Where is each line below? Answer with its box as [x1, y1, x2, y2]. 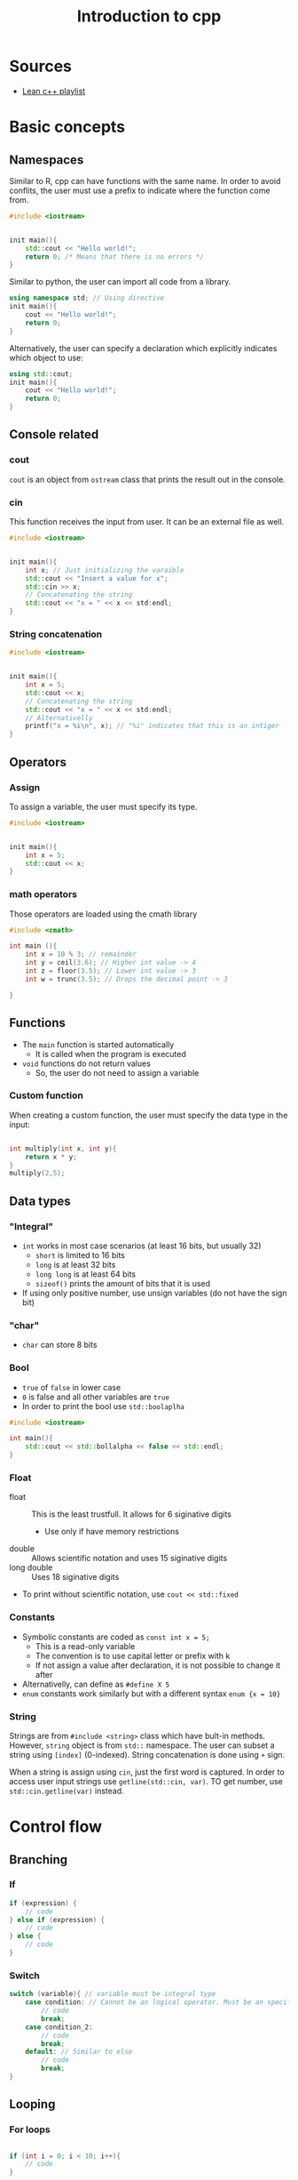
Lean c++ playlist [21, 85, 86, 96]
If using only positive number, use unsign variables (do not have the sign [21, 1287, 287, 1298]
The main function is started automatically [21, 1038, 175, 1050]
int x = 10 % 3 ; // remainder [25, 950, 137, 959]
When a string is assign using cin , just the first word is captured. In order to [9, 1767, 286, 1777]
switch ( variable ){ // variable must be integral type [9, 1990, 216, 1999]
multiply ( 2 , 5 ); [9, 1169, 66, 1178]
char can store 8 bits [21, 1340, 98, 1350]
